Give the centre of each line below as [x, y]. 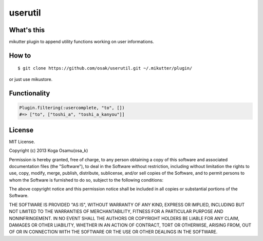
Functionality [29, 93]
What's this [27, 30]
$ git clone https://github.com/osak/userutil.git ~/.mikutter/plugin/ [105, 68]
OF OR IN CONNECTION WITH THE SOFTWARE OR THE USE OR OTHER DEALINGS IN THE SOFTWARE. [113, 232]
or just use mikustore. [31, 79]
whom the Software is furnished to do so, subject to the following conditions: [86, 180]
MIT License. [22, 142]
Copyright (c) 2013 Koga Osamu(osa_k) [48, 150]
